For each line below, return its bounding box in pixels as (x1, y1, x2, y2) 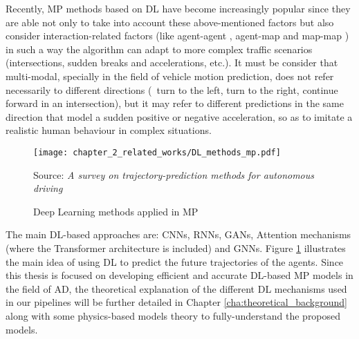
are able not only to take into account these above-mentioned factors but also (6, 14, 334, 29)
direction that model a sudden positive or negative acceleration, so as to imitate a (6, 109, 353, 124)
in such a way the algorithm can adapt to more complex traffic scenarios (6, 41, 313, 56)
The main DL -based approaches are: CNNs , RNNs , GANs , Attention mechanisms (6, 227, 351, 242)
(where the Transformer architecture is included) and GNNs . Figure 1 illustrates (6, 240, 346, 255)
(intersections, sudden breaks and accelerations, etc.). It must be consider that (6, 55, 338, 70)
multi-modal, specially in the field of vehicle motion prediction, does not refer (6, 68, 334, 83)
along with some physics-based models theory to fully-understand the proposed (6, 308, 341, 322)
